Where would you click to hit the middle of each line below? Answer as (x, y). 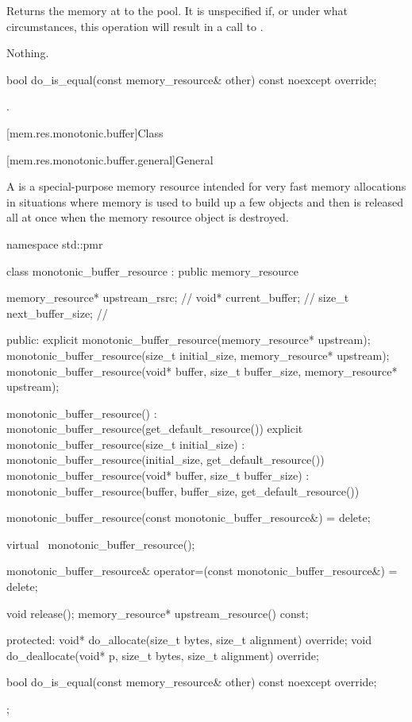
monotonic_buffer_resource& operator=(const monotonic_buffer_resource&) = (202, 571)
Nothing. (28, 53)
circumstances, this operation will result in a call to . (135, 26)
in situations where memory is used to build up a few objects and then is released (205, 201)
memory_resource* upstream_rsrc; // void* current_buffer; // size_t (178, 297)
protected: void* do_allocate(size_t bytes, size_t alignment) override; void (189, 640)
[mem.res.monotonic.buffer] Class (85, 132)
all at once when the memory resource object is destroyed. (148, 217)
